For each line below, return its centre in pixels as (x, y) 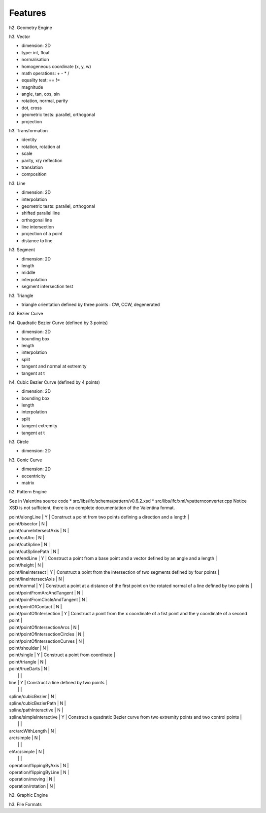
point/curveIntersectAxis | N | (39, 531)
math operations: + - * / (45, 73)
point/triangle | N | (28, 662)
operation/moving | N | (32, 779)
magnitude (32, 87)
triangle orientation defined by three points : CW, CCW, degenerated (91, 304)
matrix (28, 482)
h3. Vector (20, 37)
